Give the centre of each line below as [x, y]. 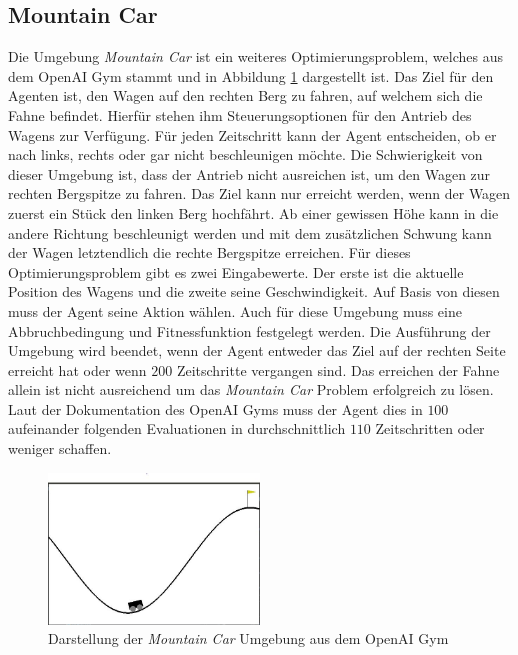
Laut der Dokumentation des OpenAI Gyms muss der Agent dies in [215, 408]
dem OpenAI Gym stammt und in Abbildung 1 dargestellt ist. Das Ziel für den [251, 75]
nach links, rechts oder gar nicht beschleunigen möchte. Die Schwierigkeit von [245, 154]
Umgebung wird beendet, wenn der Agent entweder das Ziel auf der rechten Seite [257, 350]
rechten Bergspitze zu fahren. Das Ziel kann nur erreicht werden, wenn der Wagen [259, 193]
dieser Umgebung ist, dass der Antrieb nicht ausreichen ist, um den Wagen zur [249, 173]
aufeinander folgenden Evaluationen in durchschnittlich [177, 428]
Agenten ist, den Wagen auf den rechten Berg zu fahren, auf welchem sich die [245, 95]
